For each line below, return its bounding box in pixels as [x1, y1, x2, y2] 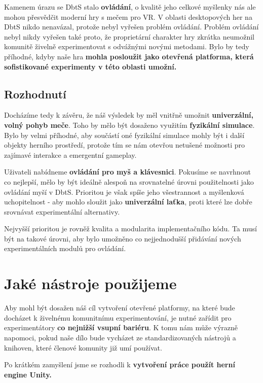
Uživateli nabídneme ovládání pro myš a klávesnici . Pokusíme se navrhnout [4, 166, 251, 177]
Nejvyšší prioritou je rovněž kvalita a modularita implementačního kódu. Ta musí [4, 223, 257, 234]
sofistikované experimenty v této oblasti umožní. [4, 61, 177, 72]
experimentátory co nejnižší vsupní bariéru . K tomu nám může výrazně [4, 322, 238, 333]
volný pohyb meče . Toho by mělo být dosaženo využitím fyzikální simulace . [4, 119, 255, 130]
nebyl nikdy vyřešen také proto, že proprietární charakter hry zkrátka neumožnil [4, 31, 254, 42]
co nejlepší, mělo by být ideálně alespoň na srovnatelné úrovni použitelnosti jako [4, 176, 254, 187]
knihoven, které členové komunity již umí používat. [4, 342, 162, 353]
